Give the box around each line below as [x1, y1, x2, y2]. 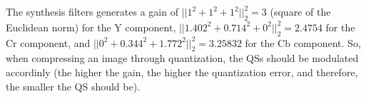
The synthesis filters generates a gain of [6, 4, 178, 19]
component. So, [293, 35, 361, 50]
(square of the [270, 4, 331, 19]
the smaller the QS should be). [6, 78, 141, 93]
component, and [20, 35, 91, 50]
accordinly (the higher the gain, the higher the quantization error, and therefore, [6, 64, 358, 79]
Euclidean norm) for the [6, 19, 111, 34]
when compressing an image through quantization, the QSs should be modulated [6, 51, 359, 66]
